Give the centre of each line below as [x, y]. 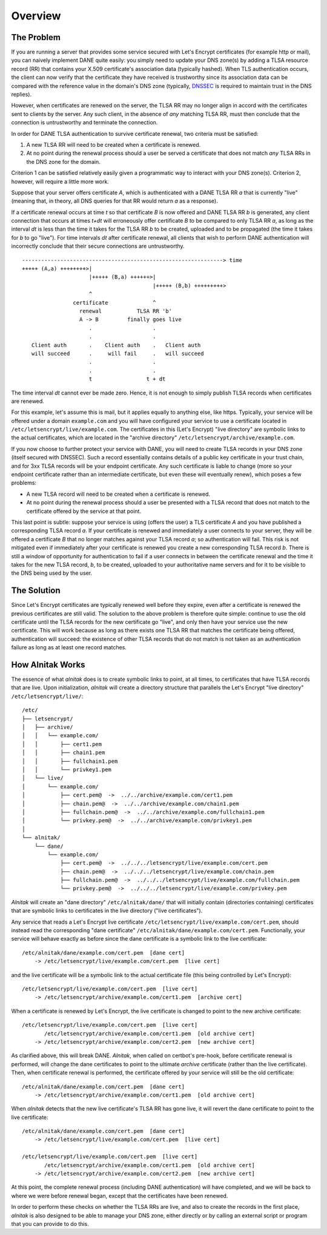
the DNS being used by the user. [52, 573]
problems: [24, 483]
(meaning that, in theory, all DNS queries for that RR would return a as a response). [114, 201]
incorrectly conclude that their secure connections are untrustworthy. [98, 246]
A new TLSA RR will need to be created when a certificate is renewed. [114, 144]
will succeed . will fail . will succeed [117, 353]
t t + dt [127, 379]
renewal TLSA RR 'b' [126, 311]
